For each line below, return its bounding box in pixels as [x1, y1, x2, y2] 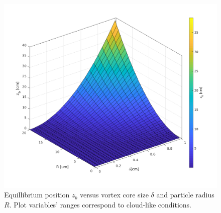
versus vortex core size [80, 189, 149, 200]
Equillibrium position [4, 189, 70, 200]
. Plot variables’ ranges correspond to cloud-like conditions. [9, 199, 191, 209]
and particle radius [156, 189, 214, 200]
